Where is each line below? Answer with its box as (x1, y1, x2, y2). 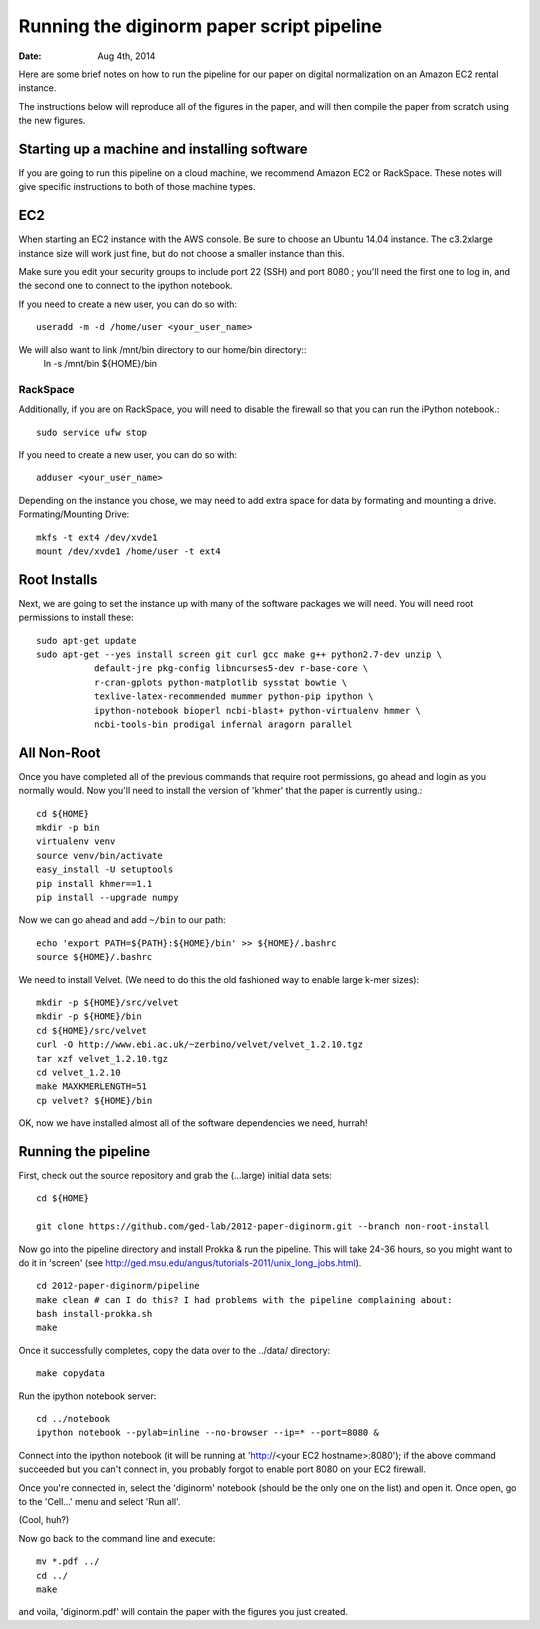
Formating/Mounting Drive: (18, 508, 130, 520)
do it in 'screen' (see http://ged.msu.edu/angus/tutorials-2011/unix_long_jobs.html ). (18, 1256, 362, 1269)
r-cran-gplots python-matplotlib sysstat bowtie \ (93, 676, 348, 688)
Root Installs (18, 571, 98, 588)
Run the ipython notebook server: (18, 1390, 157, 1402)
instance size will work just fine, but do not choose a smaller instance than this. (18, 247, 345, 259)
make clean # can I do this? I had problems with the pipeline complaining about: (36, 1294, 453, 1305)
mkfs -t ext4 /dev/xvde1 (36, 531, 158, 543)
